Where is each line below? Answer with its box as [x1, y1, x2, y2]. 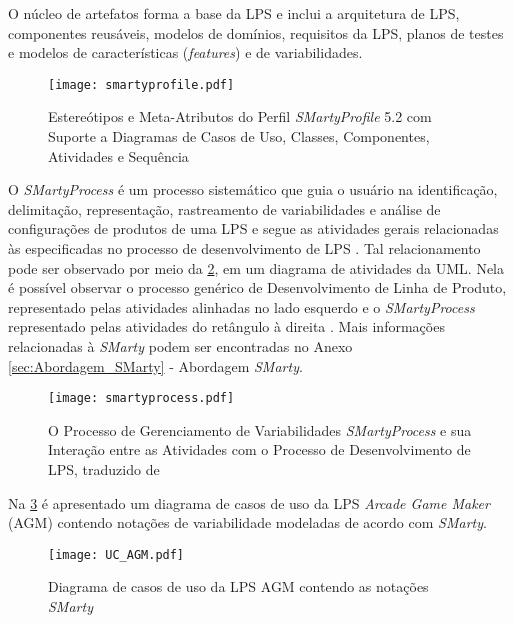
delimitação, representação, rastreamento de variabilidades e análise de [8, 198, 441, 219]
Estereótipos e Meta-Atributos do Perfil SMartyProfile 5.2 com [48, 106, 432, 127]
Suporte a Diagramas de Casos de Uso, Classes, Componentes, [48, 126, 430, 147]
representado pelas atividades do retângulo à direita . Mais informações [8, 316, 445, 337]
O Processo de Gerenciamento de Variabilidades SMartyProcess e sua [48, 419, 472, 440]
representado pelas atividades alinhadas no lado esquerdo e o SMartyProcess [8, 296, 475, 317]
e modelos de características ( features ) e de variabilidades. [8, 42, 363, 63]
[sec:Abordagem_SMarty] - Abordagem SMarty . [8, 355, 303, 376]
